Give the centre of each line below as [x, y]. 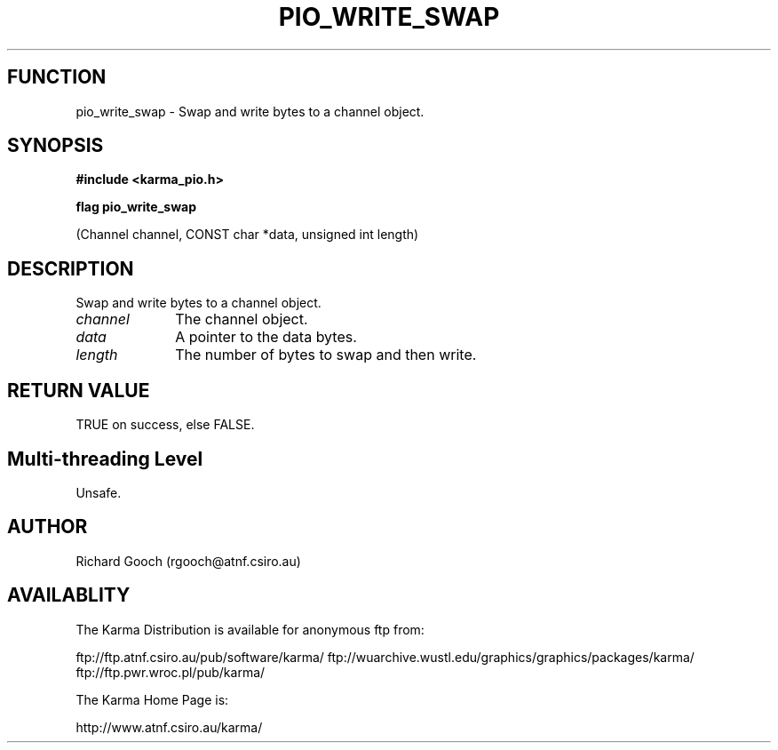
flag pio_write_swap [136, 207]
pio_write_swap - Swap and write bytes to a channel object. [250, 111]
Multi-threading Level [105, 459]
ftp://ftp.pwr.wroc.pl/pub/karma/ [171, 672]
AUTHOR [48, 527]
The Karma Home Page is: [152, 699]
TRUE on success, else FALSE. [165, 425]
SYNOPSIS [56, 146]
